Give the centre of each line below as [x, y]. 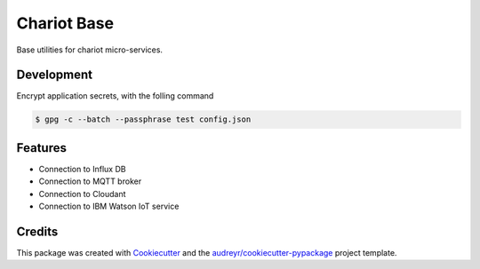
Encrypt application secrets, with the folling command [115, 96]
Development [55, 75]
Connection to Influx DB [82, 169]
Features [41, 148]
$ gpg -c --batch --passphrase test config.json [143, 119]
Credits [37, 231]
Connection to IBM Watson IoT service [109, 206]
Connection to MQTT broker [90, 181]
